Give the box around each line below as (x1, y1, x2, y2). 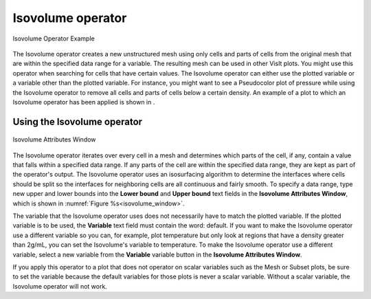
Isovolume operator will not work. (12, 282, 108, 290)
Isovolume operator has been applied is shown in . (12, 98, 155, 106)
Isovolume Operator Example (12, 34, 95, 43)
